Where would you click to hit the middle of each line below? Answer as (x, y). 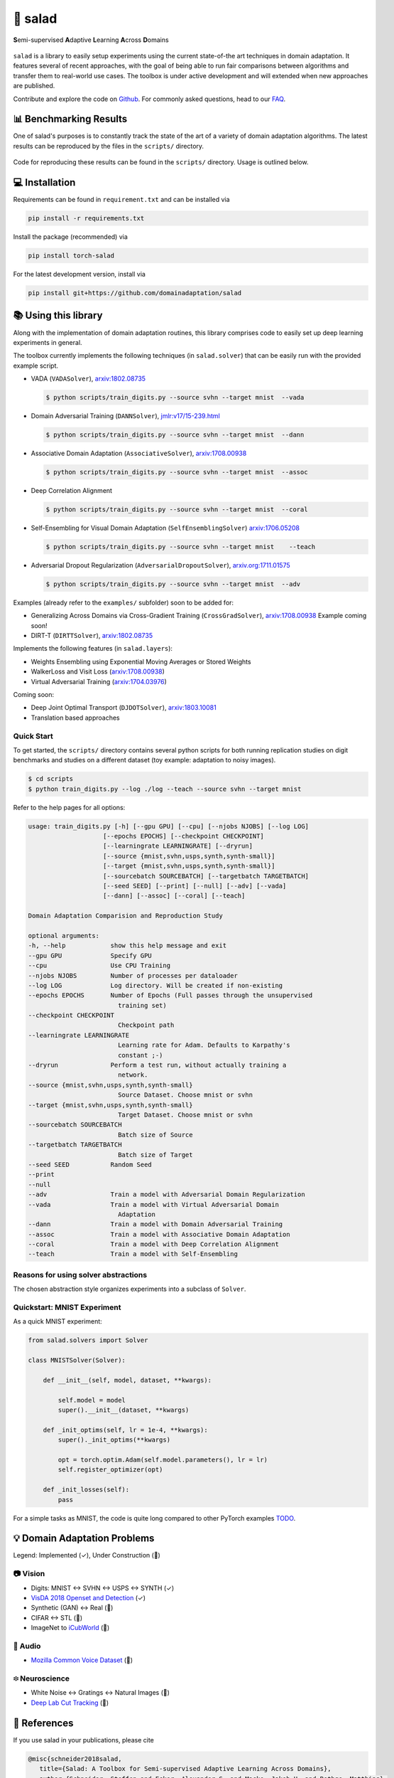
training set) (142, 1005)
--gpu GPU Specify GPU (90, 955)
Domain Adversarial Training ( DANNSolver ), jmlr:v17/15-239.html (125, 416)
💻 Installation (44, 182)
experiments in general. (48, 342)
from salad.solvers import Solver (88, 1340)
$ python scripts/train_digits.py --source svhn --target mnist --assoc (177, 472)
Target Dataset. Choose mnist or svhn (185, 1115)
